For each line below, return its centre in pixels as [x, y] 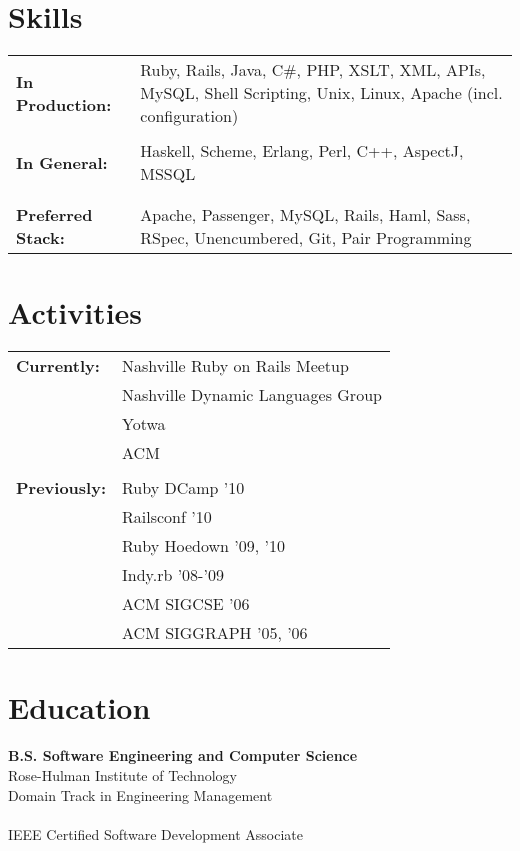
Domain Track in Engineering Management [140, 794]
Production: [64, 104]
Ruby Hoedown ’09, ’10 [203, 546]
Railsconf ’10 [167, 517]
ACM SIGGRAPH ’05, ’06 [215, 633]
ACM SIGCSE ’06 [186, 604]
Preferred [54, 215]
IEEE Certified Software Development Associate [155, 833]
